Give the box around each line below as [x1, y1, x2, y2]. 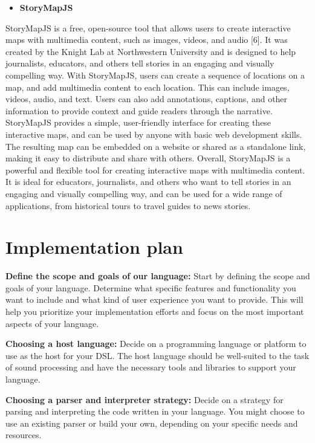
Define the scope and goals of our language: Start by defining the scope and [5, 270, 310, 282]
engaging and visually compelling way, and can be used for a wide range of [5, 187, 282, 199]
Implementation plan [5, 234, 183, 259]
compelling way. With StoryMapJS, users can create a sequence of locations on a [5, 68, 305, 81]
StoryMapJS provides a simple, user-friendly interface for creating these [5, 116, 271, 129]
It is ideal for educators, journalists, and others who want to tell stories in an [5, 175, 291, 188]
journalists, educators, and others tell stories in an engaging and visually [5, 57, 274, 70]
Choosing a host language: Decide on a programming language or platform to [5, 337, 307, 350]
